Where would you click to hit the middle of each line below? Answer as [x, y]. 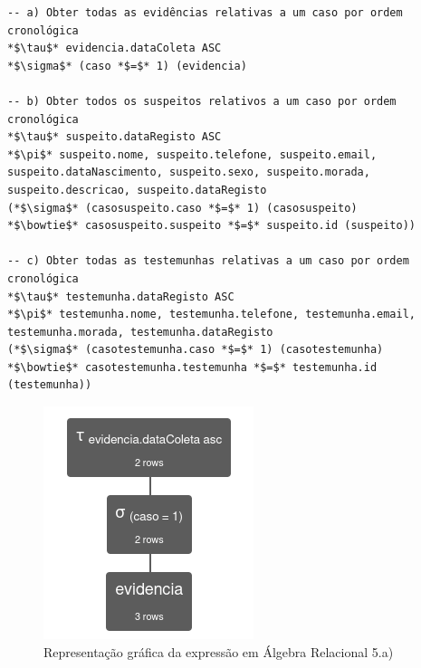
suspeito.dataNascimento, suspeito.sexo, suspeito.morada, [189, 172]
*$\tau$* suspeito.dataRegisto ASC [115, 137]
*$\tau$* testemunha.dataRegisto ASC [121, 296]
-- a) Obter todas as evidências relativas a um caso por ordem [205, 13]
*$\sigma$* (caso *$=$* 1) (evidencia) [127, 66]
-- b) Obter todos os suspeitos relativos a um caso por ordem [202, 101]
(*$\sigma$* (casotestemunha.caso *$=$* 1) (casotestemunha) [196, 350]
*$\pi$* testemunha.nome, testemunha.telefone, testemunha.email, [212, 315]
